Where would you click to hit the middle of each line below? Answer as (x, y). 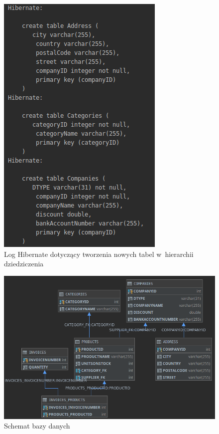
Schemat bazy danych (37, 426)
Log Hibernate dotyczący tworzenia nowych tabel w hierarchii (99, 254)
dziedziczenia (24, 264)
